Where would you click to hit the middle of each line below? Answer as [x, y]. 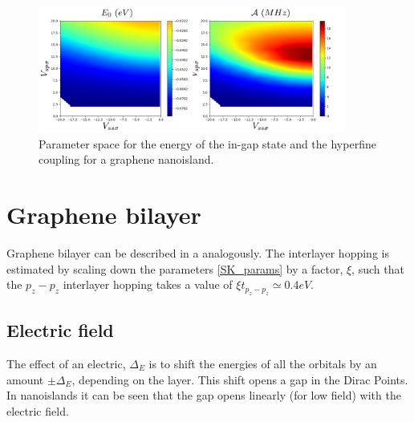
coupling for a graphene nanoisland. [126, 159]
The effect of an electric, [66, 363]
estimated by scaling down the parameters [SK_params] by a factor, [175, 268]
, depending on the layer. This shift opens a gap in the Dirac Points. [240, 379]
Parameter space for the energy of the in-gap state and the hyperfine [207, 143]
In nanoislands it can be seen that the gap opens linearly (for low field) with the [204, 395]
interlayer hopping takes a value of [148, 284]
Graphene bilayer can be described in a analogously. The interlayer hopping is [198, 253]
